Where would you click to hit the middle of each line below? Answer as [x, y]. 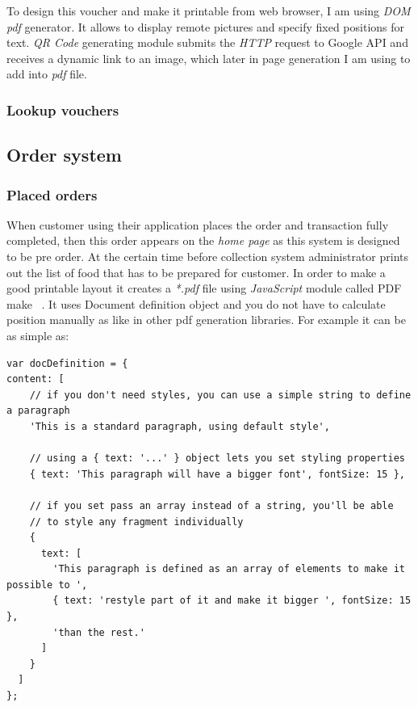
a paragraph [38, 411]
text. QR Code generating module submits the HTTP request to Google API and [207, 42]
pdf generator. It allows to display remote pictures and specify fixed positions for [206, 26]
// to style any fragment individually [136, 522]
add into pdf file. [47, 74]
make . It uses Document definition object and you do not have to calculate [196, 303]
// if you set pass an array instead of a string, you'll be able [211, 505]
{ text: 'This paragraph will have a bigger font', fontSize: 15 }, [217, 474]
